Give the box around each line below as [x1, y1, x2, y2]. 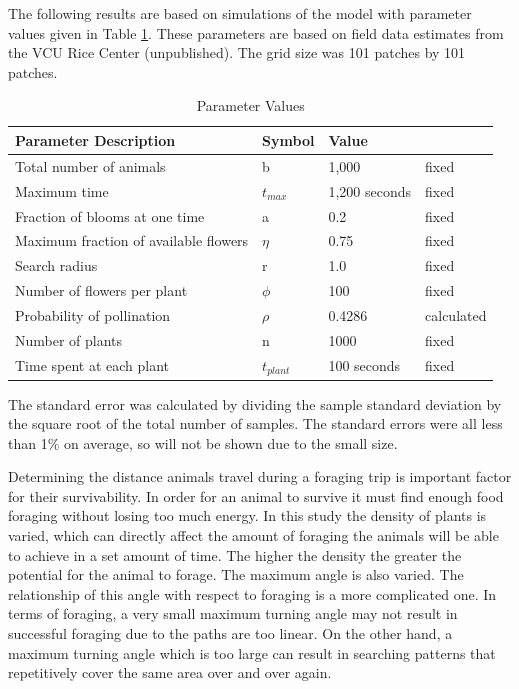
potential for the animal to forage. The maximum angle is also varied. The [8, 564, 464, 585]
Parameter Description [15, 129, 176, 150]
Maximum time [15, 180, 109, 201]
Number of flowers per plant [15, 280, 188, 301]
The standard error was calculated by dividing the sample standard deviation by [8, 393, 502, 414]
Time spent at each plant [15, 354, 170, 375]
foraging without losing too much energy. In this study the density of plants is [8, 505, 487, 526]
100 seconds [328, 354, 401, 375]
